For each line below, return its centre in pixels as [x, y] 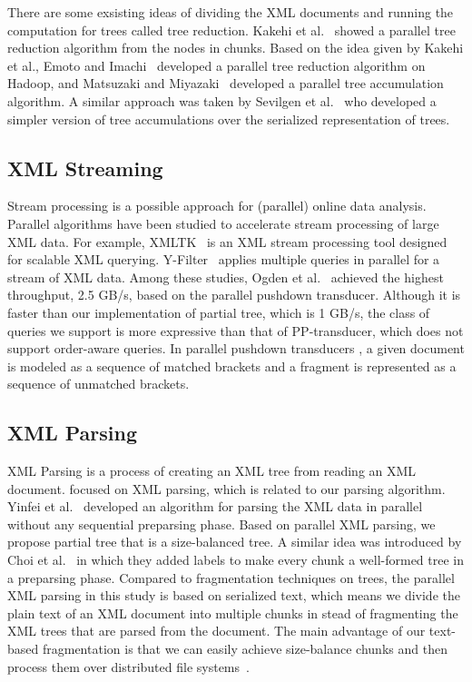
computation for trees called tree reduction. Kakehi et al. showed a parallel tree [231, 30]
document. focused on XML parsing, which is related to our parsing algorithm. [226, 488]
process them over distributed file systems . [128, 666]
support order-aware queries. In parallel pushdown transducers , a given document [236, 348]
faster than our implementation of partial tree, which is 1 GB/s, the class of [219, 312]
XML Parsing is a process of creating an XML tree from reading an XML [212, 471]
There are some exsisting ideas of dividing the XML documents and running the [231, 12]
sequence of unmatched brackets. [98, 384]
